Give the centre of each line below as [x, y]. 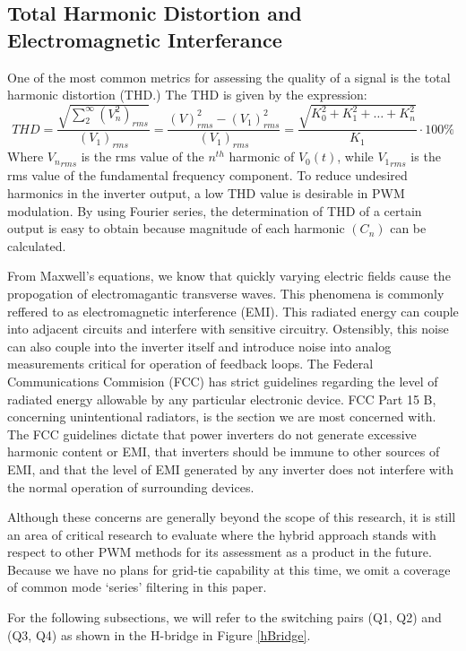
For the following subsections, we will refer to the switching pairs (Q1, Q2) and [224, 617]
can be [408, 228]
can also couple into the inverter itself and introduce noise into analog [199, 346]
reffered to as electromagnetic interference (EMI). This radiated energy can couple [233, 311]
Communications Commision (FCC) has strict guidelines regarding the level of [223, 381]
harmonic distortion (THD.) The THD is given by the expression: [187, 95]
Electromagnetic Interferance [145, 39]
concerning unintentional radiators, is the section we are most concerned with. [222, 417]
